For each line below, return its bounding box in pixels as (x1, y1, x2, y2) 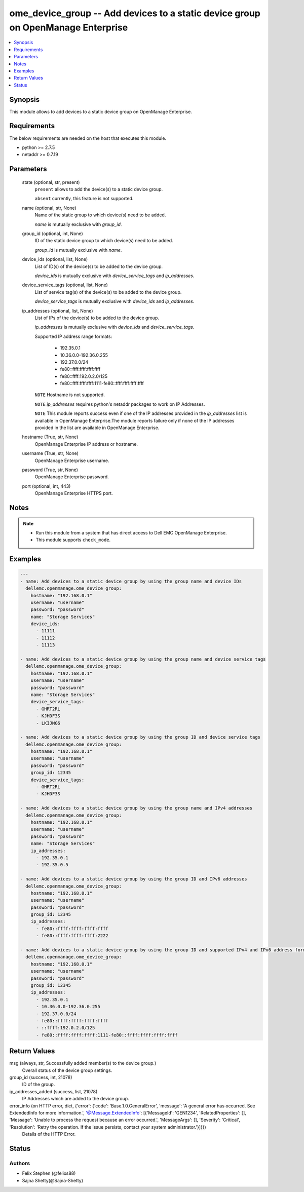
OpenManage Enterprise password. (34, 474, 109, 480)
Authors (9, 1160, 30, 1167)
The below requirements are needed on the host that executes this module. (9, 135, 167, 141)
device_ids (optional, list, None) (22, 256, 88, 262)
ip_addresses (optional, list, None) (22, 307, 93, 314)
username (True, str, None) (22, 450, 79, 456)
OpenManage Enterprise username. (34, 457, 109, 464)
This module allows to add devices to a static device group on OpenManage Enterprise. (9, 108, 192, 114)
